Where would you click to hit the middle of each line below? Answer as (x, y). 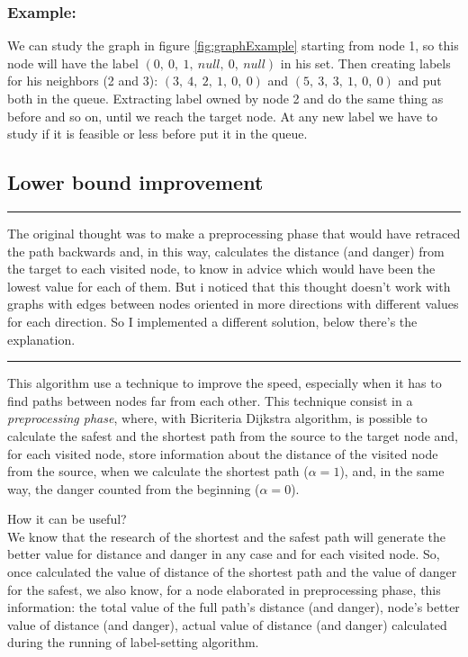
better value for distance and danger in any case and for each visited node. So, (224, 554)
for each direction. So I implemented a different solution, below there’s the (212, 321)
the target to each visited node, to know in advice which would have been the (221, 269)
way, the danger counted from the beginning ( (134, 488)
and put (420, 81)
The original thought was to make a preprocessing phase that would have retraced (234, 233)
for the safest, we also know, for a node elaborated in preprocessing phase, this (224, 589)
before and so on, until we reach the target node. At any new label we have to (223, 116)
